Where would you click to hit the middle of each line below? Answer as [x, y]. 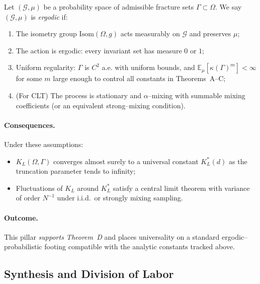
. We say [229, 7]
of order [28, 198]
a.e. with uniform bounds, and [148, 67]
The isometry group [46, 33]
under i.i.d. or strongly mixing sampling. [120, 198]
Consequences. [30, 125]
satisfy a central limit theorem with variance [181, 188]
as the [238, 161]
